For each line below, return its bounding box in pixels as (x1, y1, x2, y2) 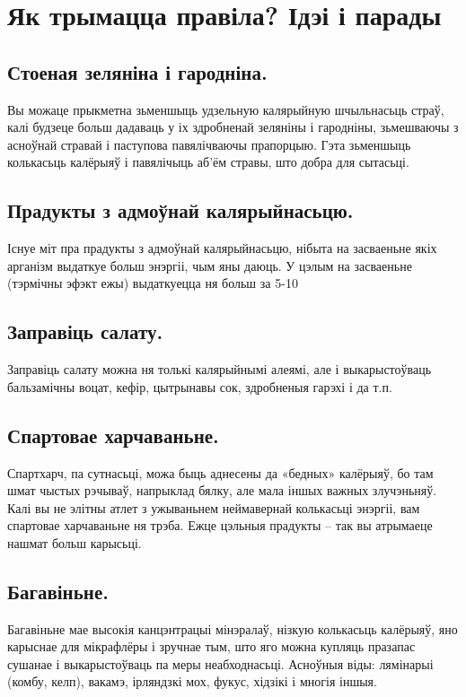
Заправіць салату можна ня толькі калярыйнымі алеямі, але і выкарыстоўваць (7, 360, 432, 379)
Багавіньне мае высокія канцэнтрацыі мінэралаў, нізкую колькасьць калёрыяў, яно (7, 619, 458, 638)
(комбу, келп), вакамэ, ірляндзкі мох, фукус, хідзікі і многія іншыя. (7, 672, 377, 691)
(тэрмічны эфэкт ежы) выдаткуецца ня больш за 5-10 (7, 274, 298, 292)
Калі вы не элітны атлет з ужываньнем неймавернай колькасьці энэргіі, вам (7, 498, 420, 517)
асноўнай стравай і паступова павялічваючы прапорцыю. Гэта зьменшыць (7, 135, 411, 153)
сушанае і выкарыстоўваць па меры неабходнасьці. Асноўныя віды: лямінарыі (7, 654, 434, 673)
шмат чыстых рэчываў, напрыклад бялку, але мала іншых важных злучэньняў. (7, 481, 437, 500)
